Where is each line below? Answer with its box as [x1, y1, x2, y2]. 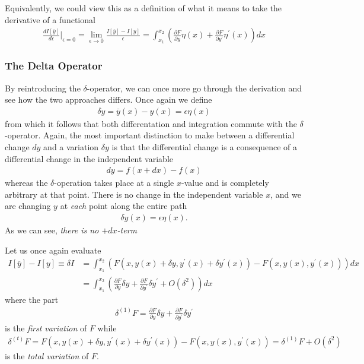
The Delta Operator [5, 58, 103, 73]
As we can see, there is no [5, 224, 99, 236]
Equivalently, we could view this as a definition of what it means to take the [5, 2, 282, 14]
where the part [5, 293, 59, 305]
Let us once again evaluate [5, 243, 101, 256]
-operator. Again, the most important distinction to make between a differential [5, 129, 295, 141]
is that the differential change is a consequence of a [111, 141, 298, 153]
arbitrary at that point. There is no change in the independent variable [5, 188, 263, 200]
